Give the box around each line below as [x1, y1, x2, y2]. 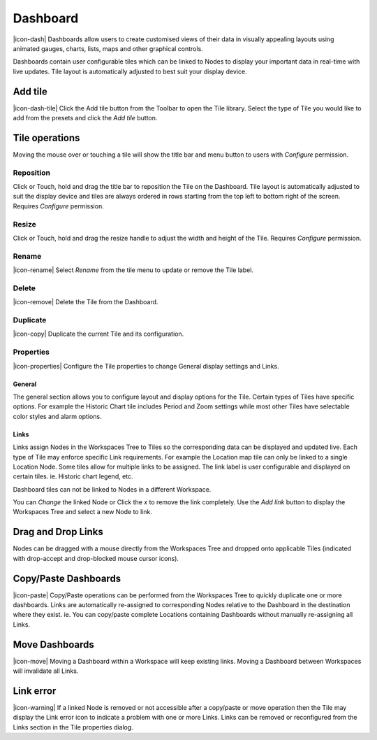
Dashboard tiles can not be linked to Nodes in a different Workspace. [13, 485, 212, 493]
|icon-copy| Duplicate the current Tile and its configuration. [13, 329, 184, 339]
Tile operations [13, 131, 80, 143]
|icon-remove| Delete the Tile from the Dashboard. [13, 298, 158, 306]
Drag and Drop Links [13, 526, 104, 538]
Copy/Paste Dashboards [13, 572, 121, 584]
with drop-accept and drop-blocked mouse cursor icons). [13, 554, 179, 562]
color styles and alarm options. [13, 412, 102, 420]
